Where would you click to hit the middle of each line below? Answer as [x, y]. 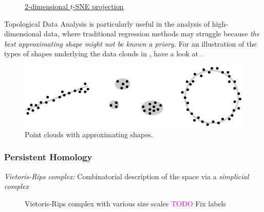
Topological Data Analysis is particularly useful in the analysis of [107, 23]
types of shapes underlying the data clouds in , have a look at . [103, 54]
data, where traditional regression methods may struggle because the [152, 34]
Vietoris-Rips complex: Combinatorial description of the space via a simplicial [127, 176]
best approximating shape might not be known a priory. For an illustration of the [130, 43]
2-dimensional [46, 6]
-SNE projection [98, 6]
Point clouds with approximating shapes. [89, 134]
